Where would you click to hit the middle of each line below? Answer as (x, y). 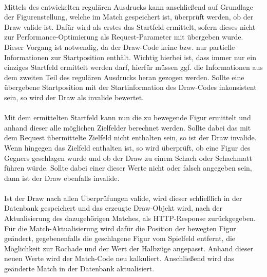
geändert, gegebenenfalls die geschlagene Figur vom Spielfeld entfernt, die (120, 238)
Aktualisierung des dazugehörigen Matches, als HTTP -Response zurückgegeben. (130, 218)
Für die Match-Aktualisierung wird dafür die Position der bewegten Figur (120, 228)
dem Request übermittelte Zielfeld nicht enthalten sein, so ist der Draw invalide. (130, 137)
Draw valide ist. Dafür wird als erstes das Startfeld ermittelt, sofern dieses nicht (130, 26)
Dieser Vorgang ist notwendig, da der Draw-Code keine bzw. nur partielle (120, 47)
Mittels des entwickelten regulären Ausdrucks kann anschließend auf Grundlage (129, 6)
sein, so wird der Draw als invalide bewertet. (74, 97)
